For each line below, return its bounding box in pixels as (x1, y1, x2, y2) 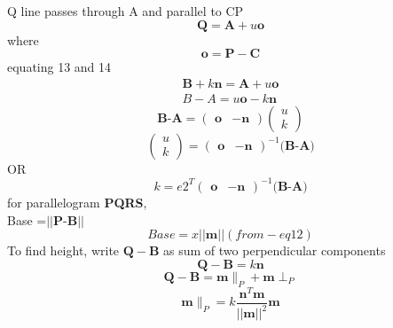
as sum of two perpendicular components (163, 241, 386, 260)
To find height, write (7, 241, 120, 260)
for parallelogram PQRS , (7, 192, 147, 211)
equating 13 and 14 (7, 58, 112, 76)
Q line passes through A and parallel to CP (7, 2, 244, 20)
